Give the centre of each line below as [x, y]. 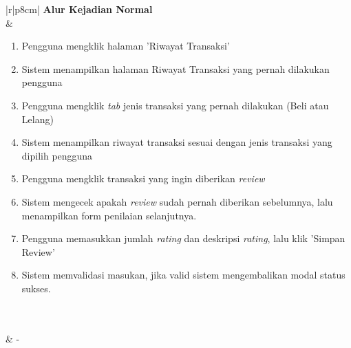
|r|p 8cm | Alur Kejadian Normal [79, 9]
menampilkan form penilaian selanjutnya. [109, 215]
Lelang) [38, 119]
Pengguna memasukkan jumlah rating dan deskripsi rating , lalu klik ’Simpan [183, 238]
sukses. [36, 288]
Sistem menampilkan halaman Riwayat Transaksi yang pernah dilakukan [175, 68]
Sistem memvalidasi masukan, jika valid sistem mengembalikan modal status [183, 275]
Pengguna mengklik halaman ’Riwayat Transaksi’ [126, 46]
